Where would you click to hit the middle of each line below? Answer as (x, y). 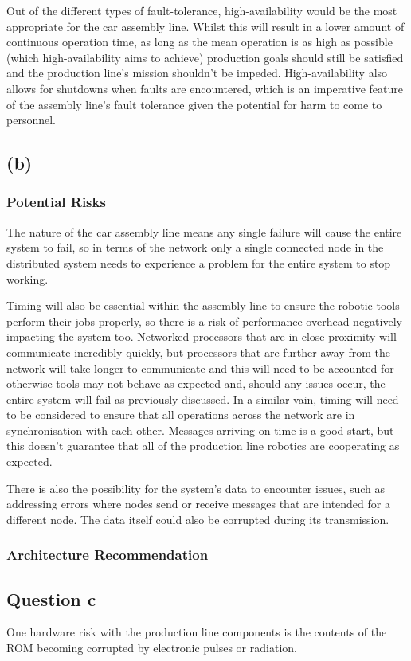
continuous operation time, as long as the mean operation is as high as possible (200, 42)
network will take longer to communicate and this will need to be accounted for (200, 368)
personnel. (31, 120)
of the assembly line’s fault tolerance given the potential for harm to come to (194, 104)
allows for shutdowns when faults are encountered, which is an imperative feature (205, 88)
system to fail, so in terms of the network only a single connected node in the (195, 247)
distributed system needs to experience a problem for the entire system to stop (199, 262)
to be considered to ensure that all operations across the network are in (181, 415)
